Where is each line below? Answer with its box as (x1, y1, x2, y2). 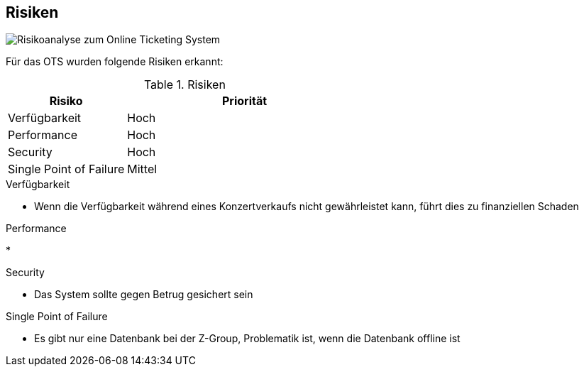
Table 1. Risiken (143, 77, 226, 92)
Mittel (127, 162, 158, 177)
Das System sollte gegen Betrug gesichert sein (34, 288, 253, 301)
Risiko (49, 94, 83, 109)
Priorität (221, 94, 268, 109)
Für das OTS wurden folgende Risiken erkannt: (6, 55, 224, 68)
